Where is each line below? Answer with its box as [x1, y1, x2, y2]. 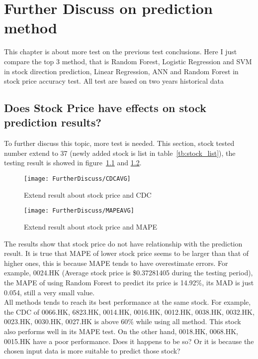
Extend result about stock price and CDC [24, 189, 152, 200]
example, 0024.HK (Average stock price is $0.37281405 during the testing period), [4, 267, 253, 278]
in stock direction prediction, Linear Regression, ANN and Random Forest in [4, 66, 239, 76]
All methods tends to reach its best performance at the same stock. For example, [4, 297, 251, 307]
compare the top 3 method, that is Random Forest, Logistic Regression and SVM [4, 56, 252, 66]
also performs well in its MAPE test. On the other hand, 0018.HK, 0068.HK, [4, 326, 239, 336]
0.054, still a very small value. [4, 287, 95, 297]
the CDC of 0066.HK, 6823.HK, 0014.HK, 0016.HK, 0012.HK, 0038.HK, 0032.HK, [4, 306, 255, 317]
